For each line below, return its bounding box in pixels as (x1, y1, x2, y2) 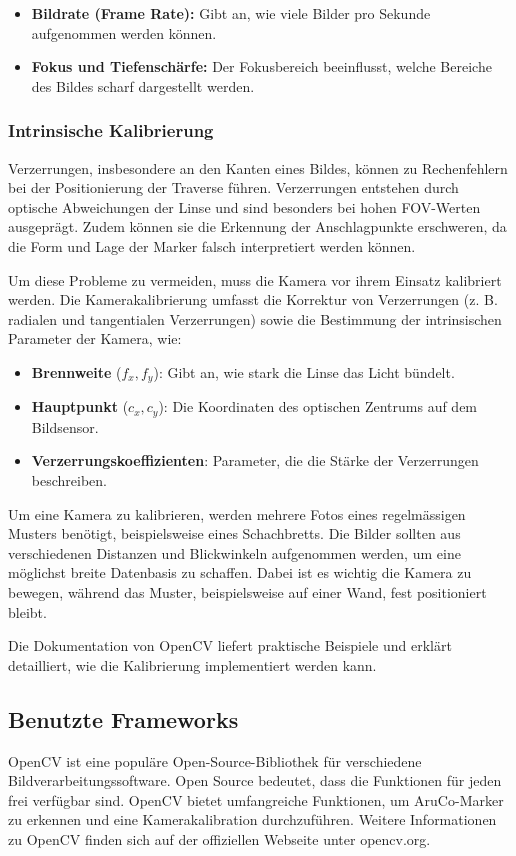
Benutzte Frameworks (8, 703, 239, 734)
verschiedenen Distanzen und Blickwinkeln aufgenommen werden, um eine (8, 542, 461, 563)
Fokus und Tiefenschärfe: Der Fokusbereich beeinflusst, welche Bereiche (31, 56, 492, 77)
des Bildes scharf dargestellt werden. (31, 75, 255, 96)
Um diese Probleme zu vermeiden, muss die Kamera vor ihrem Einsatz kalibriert (8, 269, 502, 290)
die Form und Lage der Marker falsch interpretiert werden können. (8, 235, 416, 256)
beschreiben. (31, 470, 107, 491)
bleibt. (8, 601, 47, 622)
